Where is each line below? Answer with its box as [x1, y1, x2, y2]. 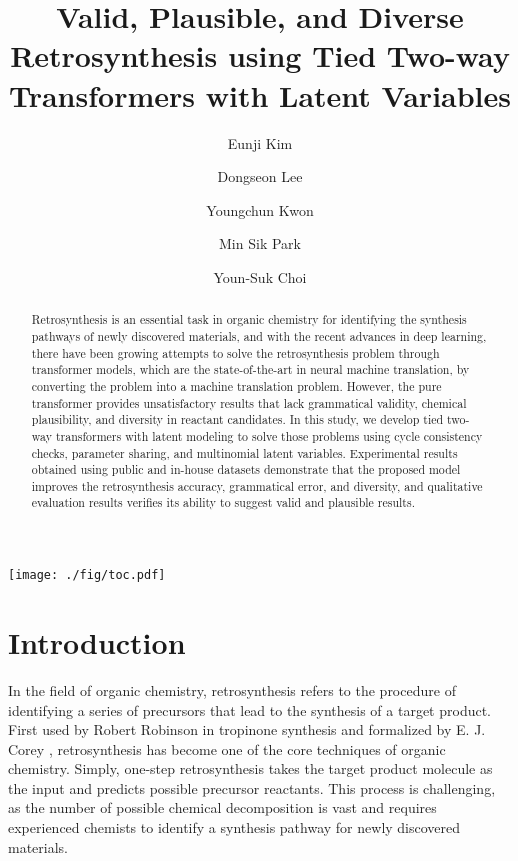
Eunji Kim [227, 132, 293, 153]
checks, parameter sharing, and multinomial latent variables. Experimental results [31, 444, 458, 461]
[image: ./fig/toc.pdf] [8, 568, 166, 583]
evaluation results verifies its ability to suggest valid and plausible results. [31, 494, 415, 511]
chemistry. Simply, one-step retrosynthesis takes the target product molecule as [8, 758, 493, 779]
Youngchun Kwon [206, 199, 314, 220]
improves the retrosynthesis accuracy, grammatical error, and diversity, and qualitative [31, 477, 483, 494]
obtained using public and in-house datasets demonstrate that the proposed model [31, 461, 461, 478]
